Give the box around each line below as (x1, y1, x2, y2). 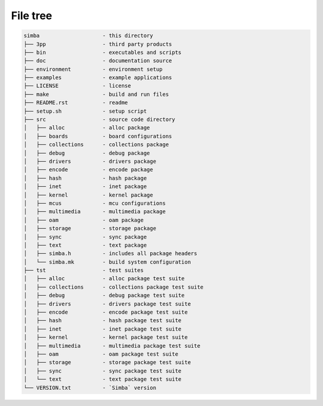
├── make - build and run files (23, 90, 169, 98)
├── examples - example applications (23, 74, 172, 81)
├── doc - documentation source (23, 57, 172, 64)
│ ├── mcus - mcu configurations (23, 199, 166, 207)
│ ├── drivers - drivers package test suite (23, 300, 191, 307)
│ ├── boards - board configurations (23, 132, 172, 140)
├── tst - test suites (23, 267, 144, 274)
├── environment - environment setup (23, 66, 163, 72)
